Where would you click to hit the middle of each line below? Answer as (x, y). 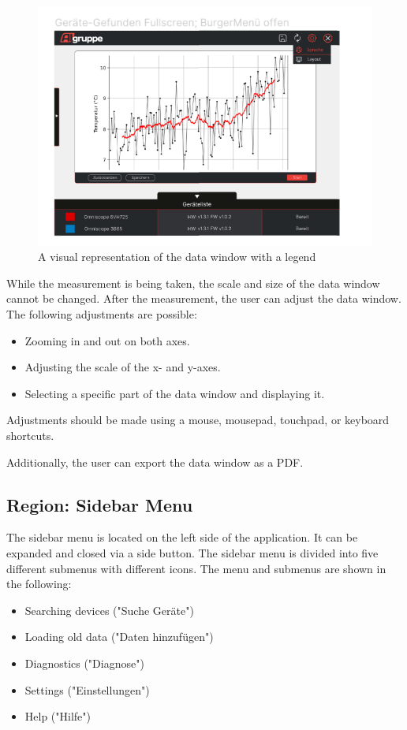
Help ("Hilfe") (58, 716)
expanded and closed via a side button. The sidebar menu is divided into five (192, 552)
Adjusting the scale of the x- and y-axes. (123, 367)
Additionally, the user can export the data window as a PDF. (155, 462)
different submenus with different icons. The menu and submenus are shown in (196, 568)
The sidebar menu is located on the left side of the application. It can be (182, 537)
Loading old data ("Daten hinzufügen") (119, 637)
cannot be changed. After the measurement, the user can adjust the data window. (204, 298)
